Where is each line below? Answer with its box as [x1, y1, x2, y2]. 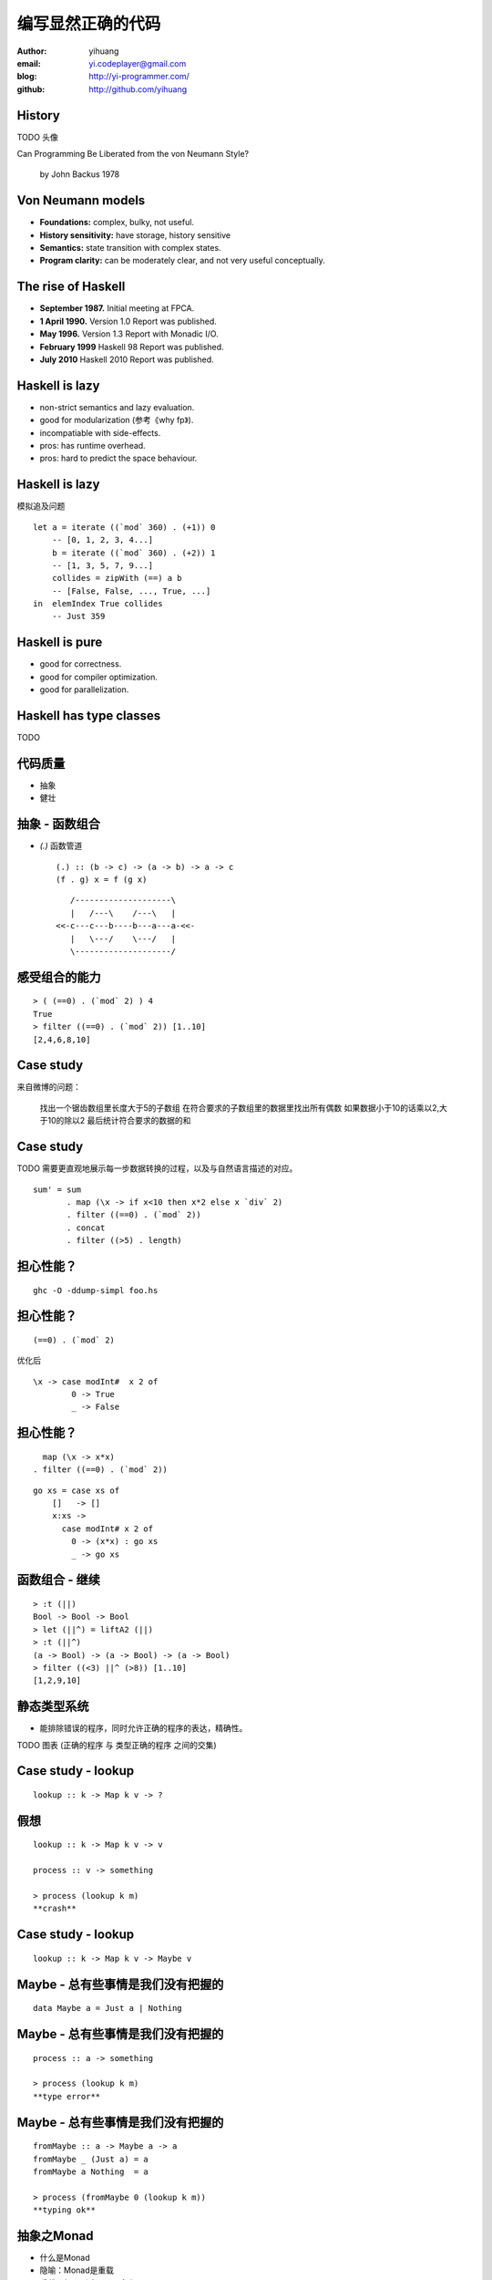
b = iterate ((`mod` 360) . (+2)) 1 [51, 547, 216, 558]
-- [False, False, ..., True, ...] [51, 586, 211, 596]
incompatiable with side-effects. [39, 427, 161, 438]
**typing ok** [33, 2205, 96, 2215]
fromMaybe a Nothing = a [33, 2167, 149, 2177]
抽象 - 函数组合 [16, 816, 100, 832]
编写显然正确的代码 [16, 14, 161, 34]
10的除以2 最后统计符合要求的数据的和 [46, 1115, 191, 1126]
